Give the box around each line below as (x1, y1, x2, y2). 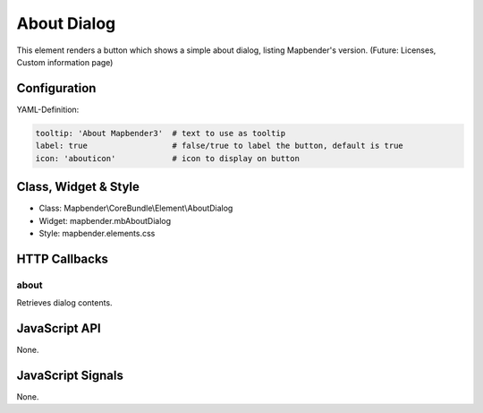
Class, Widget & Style (16, 179, 140, 194)
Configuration (16, 81, 97, 96)
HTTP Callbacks (16, 251, 109, 266)
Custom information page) (16, 56, 114, 67)
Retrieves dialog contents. (16, 297, 113, 308)
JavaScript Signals (16, 367, 124, 383)
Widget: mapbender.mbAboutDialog (38, 215, 172, 226)
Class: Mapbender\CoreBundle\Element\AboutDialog (38, 202, 233, 214)
